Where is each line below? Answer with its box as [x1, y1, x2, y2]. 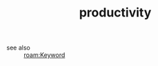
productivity [79, 5, 152, 21]
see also [6, 43, 30, 52]
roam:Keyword [23, 51, 66, 59]
